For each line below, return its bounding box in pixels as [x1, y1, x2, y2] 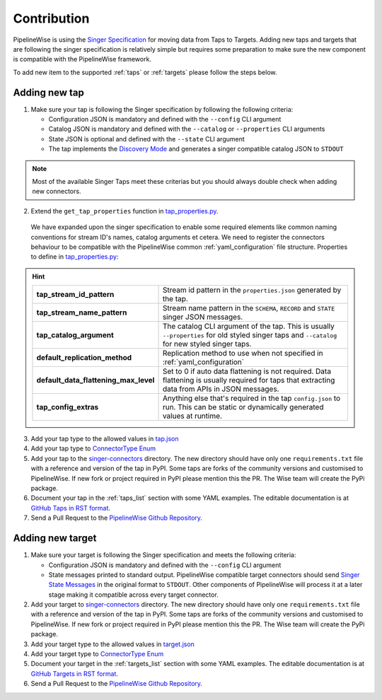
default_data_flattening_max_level [36, 375, 155, 385]
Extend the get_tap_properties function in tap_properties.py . [30, 206, 219, 215]
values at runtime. [162, 411, 223, 421]
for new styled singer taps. [162, 339, 252, 349]
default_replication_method [36, 353, 132, 363]
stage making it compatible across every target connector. [48, 590, 219, 599]
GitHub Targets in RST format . [30, 669, 118, 678]
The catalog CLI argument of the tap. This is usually [162, 322, 335, 332]
